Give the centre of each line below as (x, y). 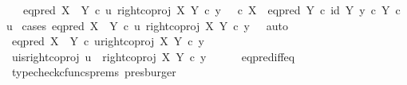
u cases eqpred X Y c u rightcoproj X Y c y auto (148, 25)
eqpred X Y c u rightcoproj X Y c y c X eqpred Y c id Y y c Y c (211, 10)
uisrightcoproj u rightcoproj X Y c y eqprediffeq (153, 56)
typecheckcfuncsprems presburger (94, 72)
